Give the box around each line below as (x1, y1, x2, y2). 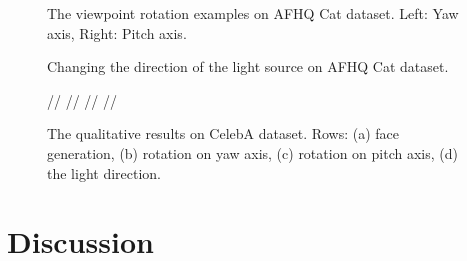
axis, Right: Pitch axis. (47, 22, 187, 43)
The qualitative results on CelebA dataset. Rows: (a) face (47, 123, 400, 144)
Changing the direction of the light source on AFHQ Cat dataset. (47, 56, 449, 77)
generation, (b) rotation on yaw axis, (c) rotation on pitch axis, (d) (47, 142, 458, 163)
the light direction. (47, 162, 162, 183)
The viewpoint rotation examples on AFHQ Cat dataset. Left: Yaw (47, 3, 459, 23)
